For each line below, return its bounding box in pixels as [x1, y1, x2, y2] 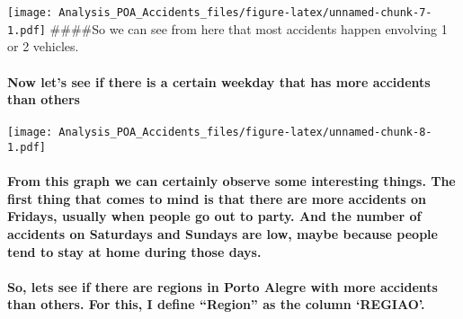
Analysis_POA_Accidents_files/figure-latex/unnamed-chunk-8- [58, 126, 432, 139]
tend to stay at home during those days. [7, 242, 262, 261]
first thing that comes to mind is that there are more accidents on [7, 189, 426, 208]
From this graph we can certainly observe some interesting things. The [7, 172, 456, 191]
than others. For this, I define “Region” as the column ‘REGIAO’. [7, 295, 425, 314]
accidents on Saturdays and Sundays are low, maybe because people [7, 224, 438, 243]
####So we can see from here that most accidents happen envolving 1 [49, 19, 448, 38]
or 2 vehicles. [7, 37, 79, 56]
